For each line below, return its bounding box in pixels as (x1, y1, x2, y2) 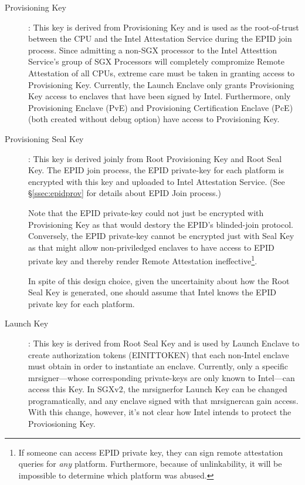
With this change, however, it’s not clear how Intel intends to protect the (28, 406, 292, 418)
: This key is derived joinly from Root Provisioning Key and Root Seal (28, 152, 282, 164)
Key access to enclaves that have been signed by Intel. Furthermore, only (28, 90, 291, 102)
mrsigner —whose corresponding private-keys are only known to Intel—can (28, 371, 295, 383)
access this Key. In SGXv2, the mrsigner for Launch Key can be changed (28, 383, 287, 395)
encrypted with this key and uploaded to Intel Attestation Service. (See (28, 175, 285, 187)
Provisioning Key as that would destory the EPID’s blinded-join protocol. (28, 218, 293, 230)
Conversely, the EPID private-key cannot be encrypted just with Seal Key (28, 230, 294, 242)
